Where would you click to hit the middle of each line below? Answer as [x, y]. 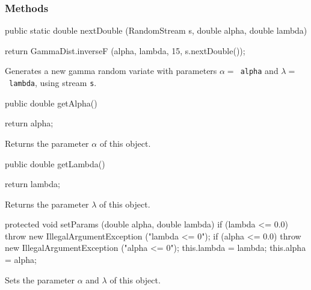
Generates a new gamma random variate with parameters [111, 71]
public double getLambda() [55, 163]
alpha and [259, 71]
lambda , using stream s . [53, 83]
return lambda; [32, 184]
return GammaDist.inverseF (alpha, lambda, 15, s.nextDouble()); [125, 50]
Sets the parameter [40, 279]
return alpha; [29, 123]
